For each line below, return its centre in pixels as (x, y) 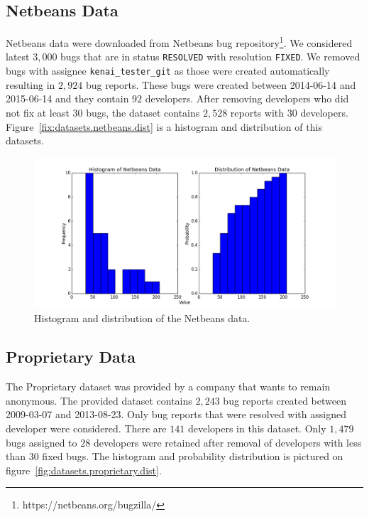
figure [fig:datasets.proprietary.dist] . (84, 470)
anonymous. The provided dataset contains (99, 400)
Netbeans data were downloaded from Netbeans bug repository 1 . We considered (179, 42)
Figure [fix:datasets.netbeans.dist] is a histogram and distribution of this (164, 126)
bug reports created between (285, 400)
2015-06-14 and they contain (67, 98)
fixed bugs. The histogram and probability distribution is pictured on (193, 456)
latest (18, 57)
